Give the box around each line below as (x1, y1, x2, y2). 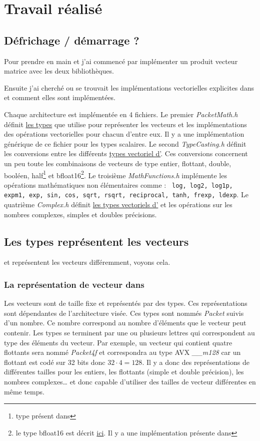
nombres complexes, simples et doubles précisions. (4, 209, 157, 219)
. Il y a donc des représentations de (142, 356, 249, 367)
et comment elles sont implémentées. (4, 92, 115, 103)
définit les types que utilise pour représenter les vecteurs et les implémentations (4, 119, 247, 129)
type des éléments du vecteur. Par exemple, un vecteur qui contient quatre (4, 337, 232, 347)
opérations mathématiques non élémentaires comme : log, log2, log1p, (4, 179, 233, 190)
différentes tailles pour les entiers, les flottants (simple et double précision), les (4, 366, 244, 377)
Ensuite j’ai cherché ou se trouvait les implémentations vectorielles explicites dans (4, 82, 254, 93)
